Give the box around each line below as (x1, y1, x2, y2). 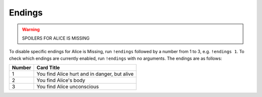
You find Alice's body (36, 77, 85, 84)
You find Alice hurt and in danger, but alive (36, 70, 134, 77)
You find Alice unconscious (36, 83, 99, 90)
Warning (22, 27, 40, 32)
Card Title (36, 64, 60, 71)
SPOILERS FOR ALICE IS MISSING (22, 35, 90, 41)
